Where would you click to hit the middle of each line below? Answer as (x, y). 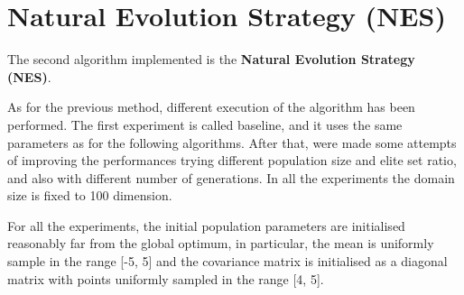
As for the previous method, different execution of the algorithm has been (211, 107)
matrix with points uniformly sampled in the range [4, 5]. (166, 278)
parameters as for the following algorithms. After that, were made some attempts (232, 142)
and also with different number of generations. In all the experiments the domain (231, 177)
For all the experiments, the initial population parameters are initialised (206, 225)
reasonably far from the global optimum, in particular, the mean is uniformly (221, 243)
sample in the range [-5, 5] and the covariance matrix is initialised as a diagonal (227, 261)
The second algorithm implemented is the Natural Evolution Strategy (211, 59)
